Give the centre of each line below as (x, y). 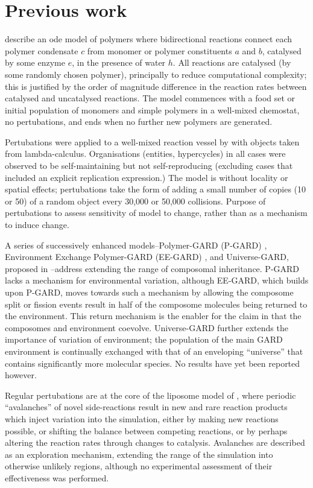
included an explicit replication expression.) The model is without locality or (147, 177)
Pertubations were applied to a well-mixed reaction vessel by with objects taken (152, 141)
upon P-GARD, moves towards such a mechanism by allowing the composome (149, 292)
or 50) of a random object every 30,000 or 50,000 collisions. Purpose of (135, 201)
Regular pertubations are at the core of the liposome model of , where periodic (150, 395)
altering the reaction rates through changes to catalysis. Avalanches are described (155, 442)
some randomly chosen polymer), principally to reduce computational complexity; (156, 74)
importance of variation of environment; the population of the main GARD (144, 339)
